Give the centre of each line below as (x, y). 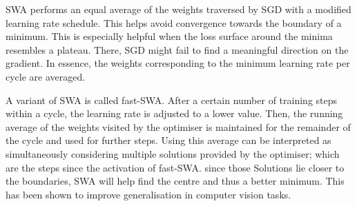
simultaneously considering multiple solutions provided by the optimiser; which (173, 153)
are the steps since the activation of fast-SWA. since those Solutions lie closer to (175, 167)
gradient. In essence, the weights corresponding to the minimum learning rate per (178, 63)
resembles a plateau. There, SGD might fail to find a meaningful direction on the (177, 49)
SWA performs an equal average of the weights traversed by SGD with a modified (178, 9)
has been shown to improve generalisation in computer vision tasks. (148, 194)
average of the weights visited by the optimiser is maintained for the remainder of (178, 126)
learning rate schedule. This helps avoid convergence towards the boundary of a (174, 22)
